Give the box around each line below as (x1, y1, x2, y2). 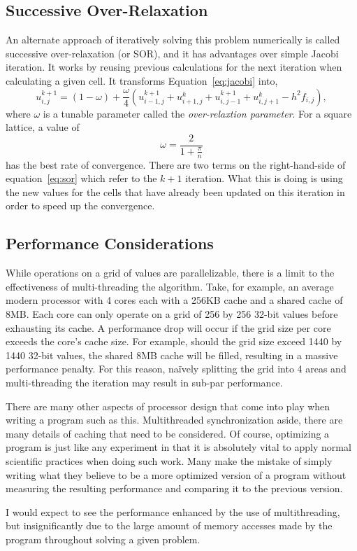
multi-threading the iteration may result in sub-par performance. (6, 375, 283, 389)
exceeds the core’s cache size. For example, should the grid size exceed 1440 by (6, 334, 342, 349)
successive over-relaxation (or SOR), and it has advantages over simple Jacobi (6, 46, 339, 60)
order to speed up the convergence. (6, 198, 155, 213)
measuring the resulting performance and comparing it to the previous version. (6, 481, 343, 496)
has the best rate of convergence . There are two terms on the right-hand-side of (6, 157, 346, 172)
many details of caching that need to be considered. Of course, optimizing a (6, 426, 330, 440)
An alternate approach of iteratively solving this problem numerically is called (6, 32, 340, 47)
